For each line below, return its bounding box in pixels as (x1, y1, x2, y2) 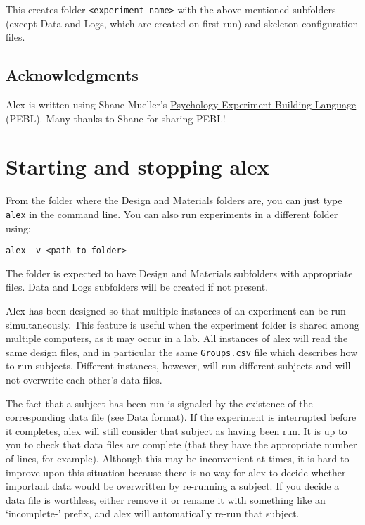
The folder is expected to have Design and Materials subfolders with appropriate (6, 265, 353, 280)
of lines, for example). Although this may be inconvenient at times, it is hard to (6, 451, 350, 466)
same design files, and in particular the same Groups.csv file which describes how (6, 344, 358, 359)
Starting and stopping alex (6, 152, 269, 181)
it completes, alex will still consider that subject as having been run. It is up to (6, 423, 347, 438)
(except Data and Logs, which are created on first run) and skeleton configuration (6, 15, 359, 30)
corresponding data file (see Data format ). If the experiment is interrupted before (6, 410, 357, 424)
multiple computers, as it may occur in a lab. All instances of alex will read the (6, 331, 348, 346)
